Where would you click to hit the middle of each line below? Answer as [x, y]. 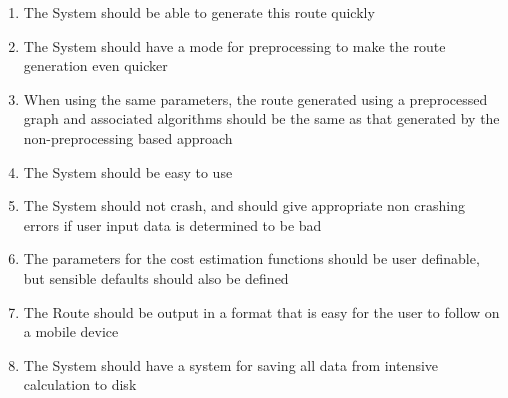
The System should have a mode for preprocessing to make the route [234, 45]
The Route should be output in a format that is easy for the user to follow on [261, 311]
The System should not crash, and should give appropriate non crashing [244, 205]
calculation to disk [80, 384]
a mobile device [71, 331]
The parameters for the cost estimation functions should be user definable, [251, 258]
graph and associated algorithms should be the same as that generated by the [261, 118]
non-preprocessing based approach [128, 137]
